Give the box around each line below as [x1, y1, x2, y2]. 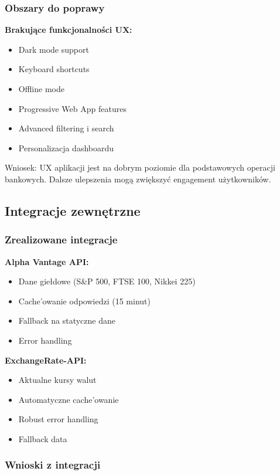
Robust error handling [18, 413, 98, 425]
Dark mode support [18, 43, 89, 55]
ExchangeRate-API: [5, 354, 87, 366]
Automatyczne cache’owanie [18, 393, 119, 405]
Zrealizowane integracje [5, 232, 118, 247]
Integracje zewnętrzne [5, 201, 141, 219]
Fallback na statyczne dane [18, 314, 115, 327]
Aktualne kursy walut [18, 374, 97, 386]
